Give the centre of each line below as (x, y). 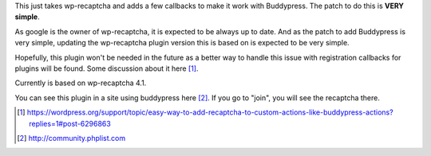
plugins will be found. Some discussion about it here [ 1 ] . (107, 68)
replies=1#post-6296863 (70, 123)
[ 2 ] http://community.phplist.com (71, 138)
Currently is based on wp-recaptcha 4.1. (81, 83)
